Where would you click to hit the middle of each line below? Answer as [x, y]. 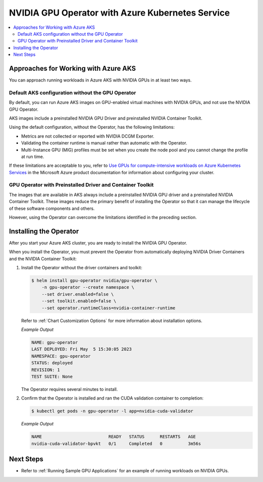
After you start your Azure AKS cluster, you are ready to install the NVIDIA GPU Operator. [98, 243]
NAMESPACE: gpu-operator [61, 356]
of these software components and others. [52, 208]
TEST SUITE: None [52, 376]
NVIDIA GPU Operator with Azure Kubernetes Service [119, 13]
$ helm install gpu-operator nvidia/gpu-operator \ [94, 281]
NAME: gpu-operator [55, 342]
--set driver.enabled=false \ [78, 294]
